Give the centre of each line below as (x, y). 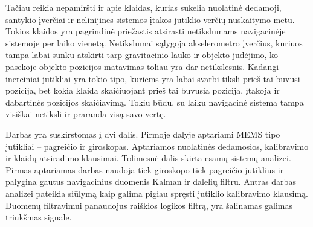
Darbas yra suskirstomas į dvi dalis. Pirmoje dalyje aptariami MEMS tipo (143, 134)
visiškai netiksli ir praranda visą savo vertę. (86, 114)
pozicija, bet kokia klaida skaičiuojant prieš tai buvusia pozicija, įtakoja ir (143, 90)
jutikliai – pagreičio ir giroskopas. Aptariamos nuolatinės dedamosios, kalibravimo (157, 146)
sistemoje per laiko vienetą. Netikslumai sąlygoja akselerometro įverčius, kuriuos (154, 43)
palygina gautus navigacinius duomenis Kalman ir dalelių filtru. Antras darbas (151, 181)
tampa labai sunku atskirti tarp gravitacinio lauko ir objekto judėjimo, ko (142, 55)
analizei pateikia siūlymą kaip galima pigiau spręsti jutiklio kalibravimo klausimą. (157, 193)
